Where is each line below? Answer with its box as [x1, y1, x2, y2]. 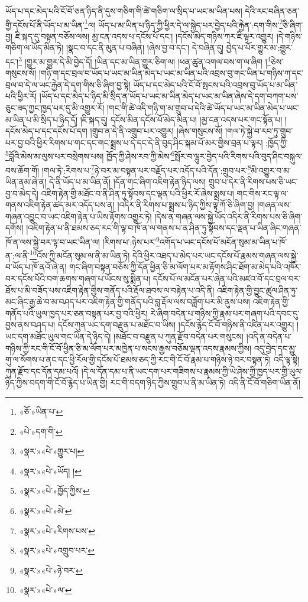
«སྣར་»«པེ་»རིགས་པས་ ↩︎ [19, 524, 96, 536]
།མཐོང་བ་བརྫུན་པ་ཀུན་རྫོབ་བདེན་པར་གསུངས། [114, 330, 244, 342]
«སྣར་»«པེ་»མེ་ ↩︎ [19, 504, 72, 516]
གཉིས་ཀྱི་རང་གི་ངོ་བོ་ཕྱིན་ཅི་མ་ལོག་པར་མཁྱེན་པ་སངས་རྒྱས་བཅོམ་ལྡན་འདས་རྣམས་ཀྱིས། [5, 341, 252, 354]
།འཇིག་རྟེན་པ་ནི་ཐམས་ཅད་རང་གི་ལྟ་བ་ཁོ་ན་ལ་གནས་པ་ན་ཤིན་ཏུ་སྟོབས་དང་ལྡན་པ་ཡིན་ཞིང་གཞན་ [26, 222, 301, 234]
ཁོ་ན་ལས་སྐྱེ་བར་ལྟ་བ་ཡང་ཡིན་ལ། [5, 235, 100, 248]
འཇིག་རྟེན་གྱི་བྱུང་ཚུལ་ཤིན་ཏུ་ [216, 284, 298, 296]
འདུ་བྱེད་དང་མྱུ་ [254, 341, 297, 354]
